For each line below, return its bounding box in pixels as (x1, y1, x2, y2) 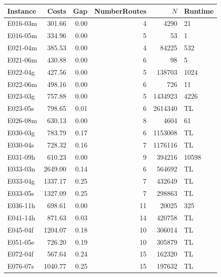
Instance (7, 5, 36, 16)
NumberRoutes (94, 5, 147, 16)
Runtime (184, 5, 214, 16)
